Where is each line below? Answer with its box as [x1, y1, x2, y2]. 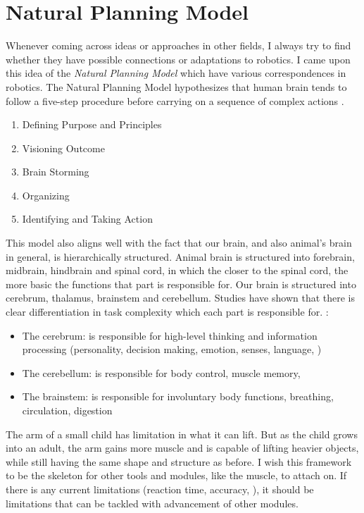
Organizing [22, 187, 70, 202]
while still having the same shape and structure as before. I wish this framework [6, 454, 352, 469]
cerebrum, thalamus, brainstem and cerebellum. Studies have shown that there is [6, 290, 356, 305]
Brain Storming [22, 164, 89, 179]
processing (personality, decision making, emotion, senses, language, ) [22, 342, 322, 357]
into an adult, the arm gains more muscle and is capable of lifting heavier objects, [6, 440, 359, 455]
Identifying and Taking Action [22, 211, 153, 226]
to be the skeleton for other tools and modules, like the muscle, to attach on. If [6, 468, 347, 483]
